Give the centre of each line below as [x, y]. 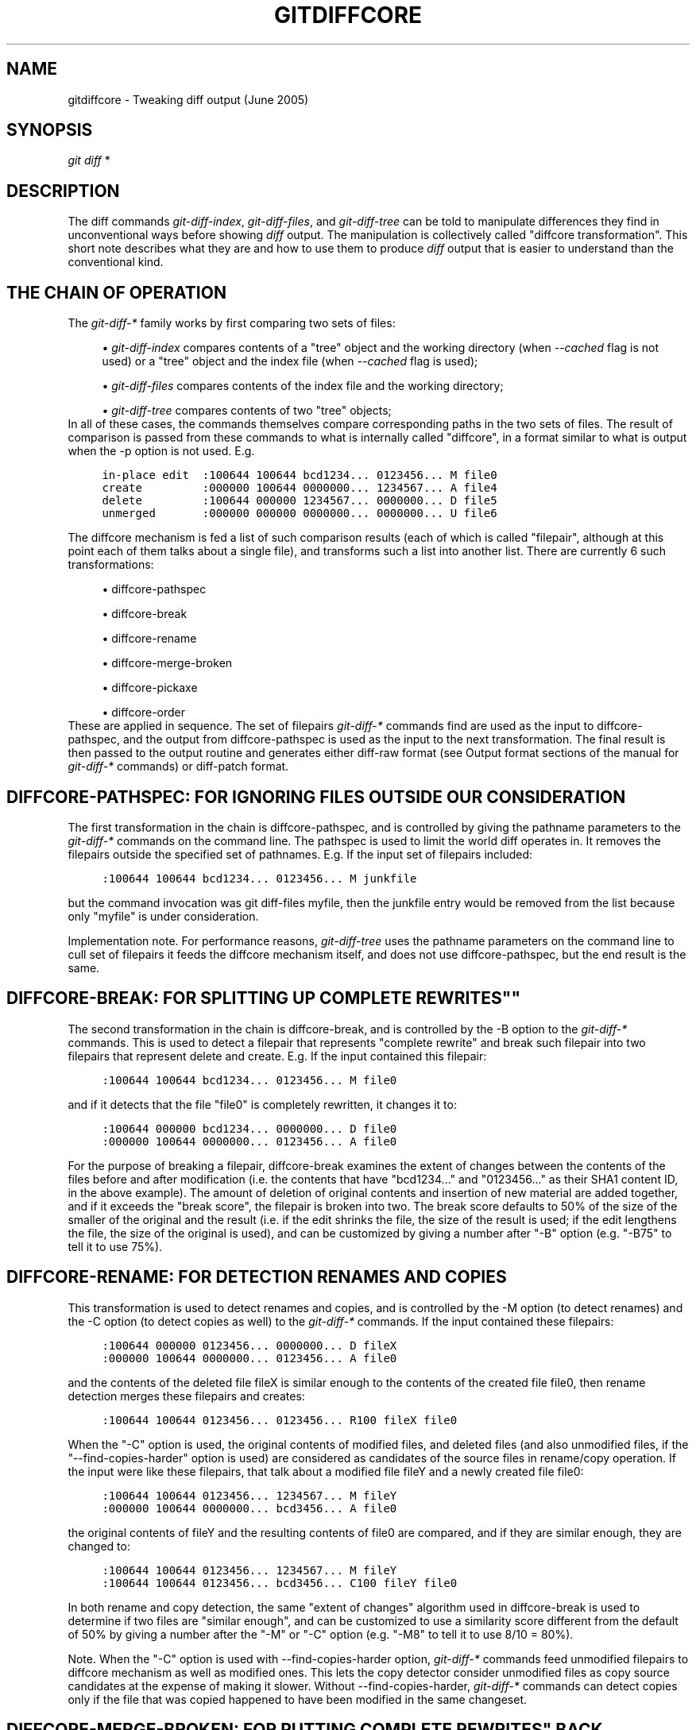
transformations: [111, 565]
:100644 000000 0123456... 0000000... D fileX [249, 1345]
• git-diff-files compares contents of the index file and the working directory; [303, 386]
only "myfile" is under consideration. [163, 916]
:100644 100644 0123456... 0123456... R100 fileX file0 [280, 1420]
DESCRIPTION [63, 191]
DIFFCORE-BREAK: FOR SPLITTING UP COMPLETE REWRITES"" [264, 998]
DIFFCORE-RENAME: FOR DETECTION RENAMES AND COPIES [257, 1277]
